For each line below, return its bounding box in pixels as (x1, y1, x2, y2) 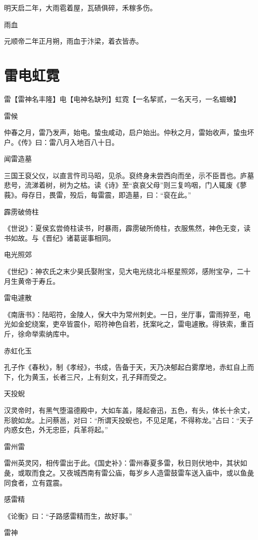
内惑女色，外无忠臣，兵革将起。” (4, 424, 108, 435)
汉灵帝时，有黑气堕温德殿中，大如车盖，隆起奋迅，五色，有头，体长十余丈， (4, 405, 254, 415)
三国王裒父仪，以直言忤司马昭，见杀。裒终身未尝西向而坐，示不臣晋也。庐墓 (4, 170, 254, 180)
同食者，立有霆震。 (4, 477, 66, 487)
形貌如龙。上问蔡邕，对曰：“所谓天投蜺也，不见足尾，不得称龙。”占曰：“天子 (4, 414, 254, 425)
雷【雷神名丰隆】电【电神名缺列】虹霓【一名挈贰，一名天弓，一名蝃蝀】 (4, 93, 240, 104)
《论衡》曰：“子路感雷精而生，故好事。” (4, 510, 132, 521)
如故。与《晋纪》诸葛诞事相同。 (10, 232, 115, 243)
